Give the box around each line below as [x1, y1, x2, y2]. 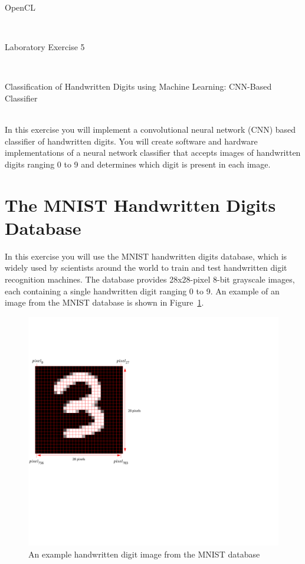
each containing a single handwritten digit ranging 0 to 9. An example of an [5, 284, 280, 297]
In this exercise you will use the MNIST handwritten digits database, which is [5, 250, 287, 262]
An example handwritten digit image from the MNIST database [28, 547, 260, 560]
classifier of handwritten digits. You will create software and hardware [5, 135, 258, 147]
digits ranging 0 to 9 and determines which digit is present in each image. [5, 158, 271, 170]
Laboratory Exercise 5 [5, 41, 85, 53]
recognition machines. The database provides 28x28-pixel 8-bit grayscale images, [5, 273, 295, 286]
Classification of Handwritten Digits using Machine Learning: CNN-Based [5, 80, 272, 93]
